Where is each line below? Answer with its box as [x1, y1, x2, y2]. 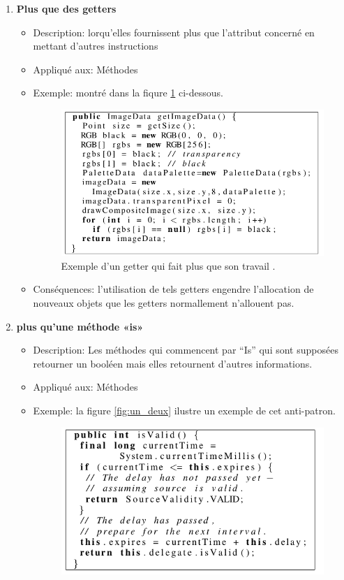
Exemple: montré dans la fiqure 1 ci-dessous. [33, 85, 223, 100]
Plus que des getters [16, 1, 117, 15]
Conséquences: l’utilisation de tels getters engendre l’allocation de [33, 282, 314, 296]
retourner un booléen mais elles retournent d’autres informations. [33, 356, 313, 370]
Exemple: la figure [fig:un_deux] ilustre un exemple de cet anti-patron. [33, 403, 336, 417]
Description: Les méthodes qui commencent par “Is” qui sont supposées [33, 342, 338, 357]
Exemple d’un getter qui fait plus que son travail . [61, 258, 276, 273]
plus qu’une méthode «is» [16, 319, 144, 333]
